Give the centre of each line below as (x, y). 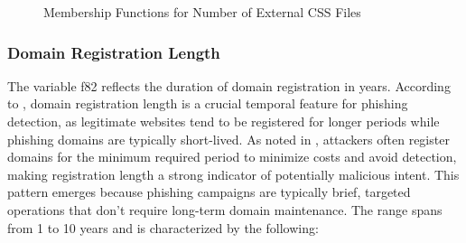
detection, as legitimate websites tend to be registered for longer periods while (224, 121)
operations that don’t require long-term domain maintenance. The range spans (225, 209)
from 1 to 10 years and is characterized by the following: (163, 227)
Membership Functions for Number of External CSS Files (202, 12)
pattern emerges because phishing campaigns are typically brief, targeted (209, 192)
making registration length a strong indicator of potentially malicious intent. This (233, 174)
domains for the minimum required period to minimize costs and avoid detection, (232, 157)
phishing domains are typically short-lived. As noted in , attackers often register (228, 139)
